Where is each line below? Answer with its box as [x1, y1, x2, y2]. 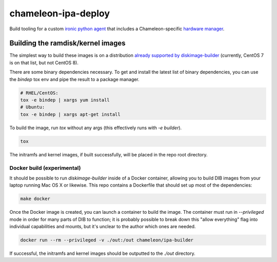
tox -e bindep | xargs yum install [20, 97, 110, 103]
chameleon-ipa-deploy [9, 8, 110, 19]
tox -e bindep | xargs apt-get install [20, 111, 121, 117]
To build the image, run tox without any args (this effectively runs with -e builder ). [9, 125, 182, 131]
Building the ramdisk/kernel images [9, 39, 126, 48]
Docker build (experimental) [9, 164, 81, 171]
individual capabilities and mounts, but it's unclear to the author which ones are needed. [9, 224, 196, 230]
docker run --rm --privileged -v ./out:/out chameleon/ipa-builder [20, 237, 194, 243]
